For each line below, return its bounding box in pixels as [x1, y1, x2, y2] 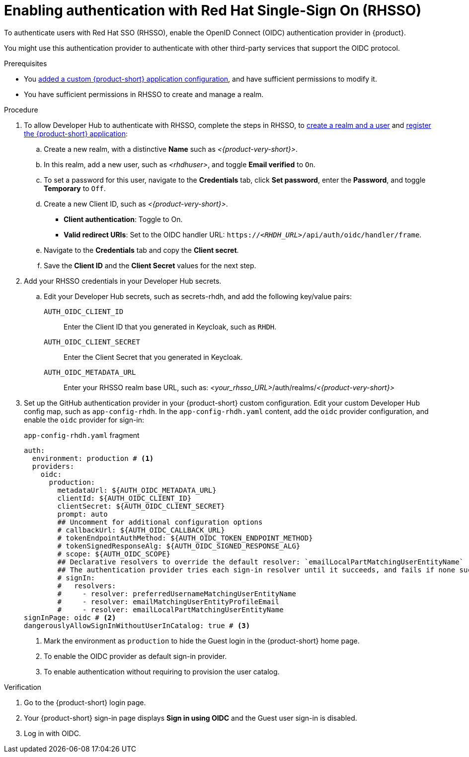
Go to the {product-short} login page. [24, 698, 146, 707]
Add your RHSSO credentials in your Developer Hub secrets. [24, 276, 222, 285]
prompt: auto [57, 510, 108, 518]
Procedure [4, 105, 38, 114]
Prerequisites [4, 59, 47, 68]
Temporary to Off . [44, 184, 106, 193]
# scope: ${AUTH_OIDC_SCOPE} [57, 549, 171, 558]
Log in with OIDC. [24, 729, 81, 738]
